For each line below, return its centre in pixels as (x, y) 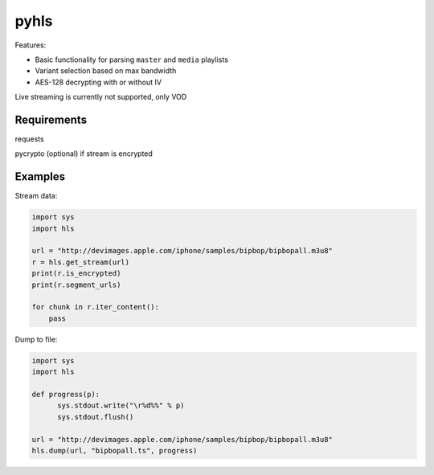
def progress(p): (66, 394)
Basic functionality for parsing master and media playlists (132, 59)
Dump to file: (36, 339)
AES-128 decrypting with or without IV (98, 82)
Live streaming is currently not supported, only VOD (101, 97)
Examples (40, 177)
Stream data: (36, 196)
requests (29, 139)
